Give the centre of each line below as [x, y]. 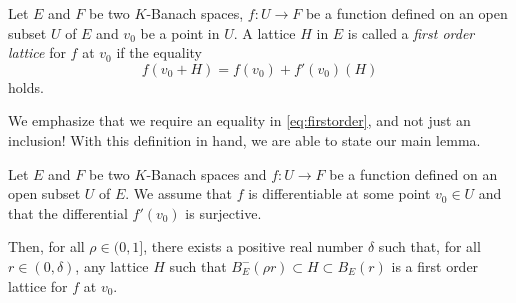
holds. [26, 86]
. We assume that [178, 193]
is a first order [435, 265]
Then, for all [46, 246]
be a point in [180, 32]
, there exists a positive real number [253, 246]
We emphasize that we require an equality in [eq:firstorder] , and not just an [239, 120]
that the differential [68, 212]
